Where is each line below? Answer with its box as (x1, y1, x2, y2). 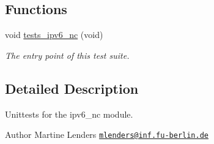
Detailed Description (5, 78, 139, 97)
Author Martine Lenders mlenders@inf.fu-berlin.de (5, 128, 209, 141)
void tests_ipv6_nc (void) (5, 28, 103, 41)
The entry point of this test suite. (5, 48, 130, 61)
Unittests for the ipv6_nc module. (5, 107, 133, 120)
